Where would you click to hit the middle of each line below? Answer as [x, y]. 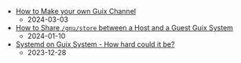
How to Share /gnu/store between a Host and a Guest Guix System [124, 28]
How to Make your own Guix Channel [75, 11]
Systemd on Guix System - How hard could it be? [95, 44]
